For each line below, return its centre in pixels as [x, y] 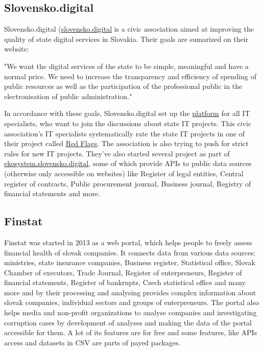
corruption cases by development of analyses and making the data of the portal [128, 322]
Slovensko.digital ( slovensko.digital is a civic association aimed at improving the [129, 29]
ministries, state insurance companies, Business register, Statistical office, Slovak [130, 262]
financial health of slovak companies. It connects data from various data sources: [130, 252]
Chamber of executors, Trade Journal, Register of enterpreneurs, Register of [123, 272]
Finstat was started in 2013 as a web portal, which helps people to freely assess [128, 242]
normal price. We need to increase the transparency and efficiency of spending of [130, 76]
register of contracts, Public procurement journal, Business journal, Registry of [128, 183]
